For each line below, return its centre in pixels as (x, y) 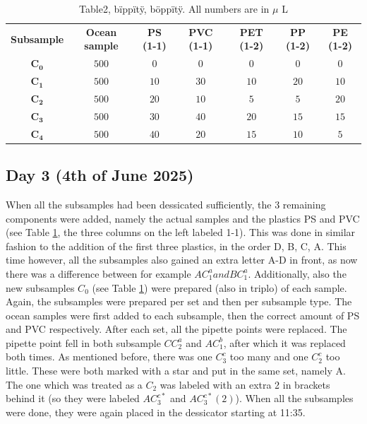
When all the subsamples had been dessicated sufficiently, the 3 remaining (166, 204)
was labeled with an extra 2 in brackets (245, 384)
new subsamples (40, 287)
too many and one (269, 357)
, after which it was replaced (284, 342)
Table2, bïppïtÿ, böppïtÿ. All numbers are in (174, 8)
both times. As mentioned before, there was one (109, 357)
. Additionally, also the (297, 273)
